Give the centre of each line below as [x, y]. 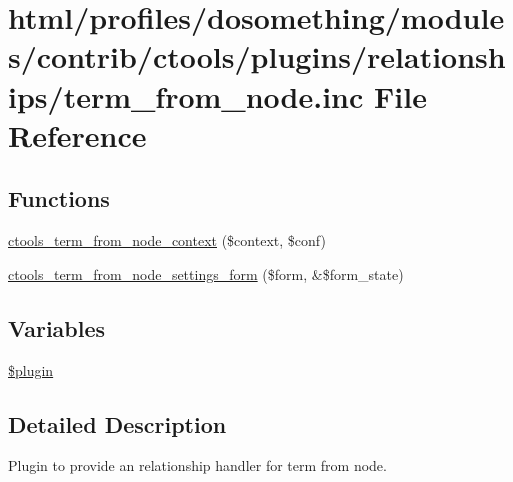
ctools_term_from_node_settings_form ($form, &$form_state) [206, 273]
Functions [59, 198]
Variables [57, 327]
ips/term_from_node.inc [186, 95]
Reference [77, 134]
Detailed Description [117, 423]
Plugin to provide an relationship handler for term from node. [197, 465]
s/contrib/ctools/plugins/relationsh [257, 56]
